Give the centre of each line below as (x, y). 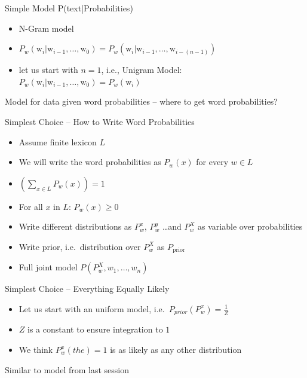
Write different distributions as (75, 226)
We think (36, 350)
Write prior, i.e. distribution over (80, 246)
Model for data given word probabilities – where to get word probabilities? (141, 101)
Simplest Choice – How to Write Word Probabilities (100, 121)
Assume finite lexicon (58, 141)
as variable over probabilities (250, 226)
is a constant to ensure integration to (95, 329)
